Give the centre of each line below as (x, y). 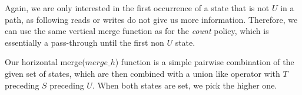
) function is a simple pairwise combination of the (205, 62)
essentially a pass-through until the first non (84, 42)
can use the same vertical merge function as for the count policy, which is (137, 31)
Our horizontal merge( (45, 62)
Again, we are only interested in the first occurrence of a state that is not (137, 8)
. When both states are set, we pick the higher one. (185, 85)
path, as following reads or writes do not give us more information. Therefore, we (151, 19)
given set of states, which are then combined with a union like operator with (142, 73)
